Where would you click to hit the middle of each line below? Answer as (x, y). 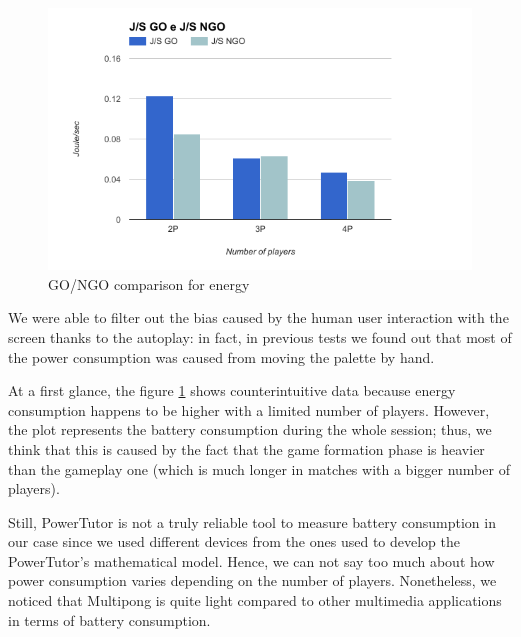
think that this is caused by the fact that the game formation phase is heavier (246, 448)
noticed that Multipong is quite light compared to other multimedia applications (255, 600)
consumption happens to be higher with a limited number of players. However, (249, 409)
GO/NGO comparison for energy (149, 283)
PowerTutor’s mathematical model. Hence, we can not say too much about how (251, 560)
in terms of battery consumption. (109, 619)
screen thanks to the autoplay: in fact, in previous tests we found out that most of (260, 336)
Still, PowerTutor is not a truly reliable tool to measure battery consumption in (252, 521)
